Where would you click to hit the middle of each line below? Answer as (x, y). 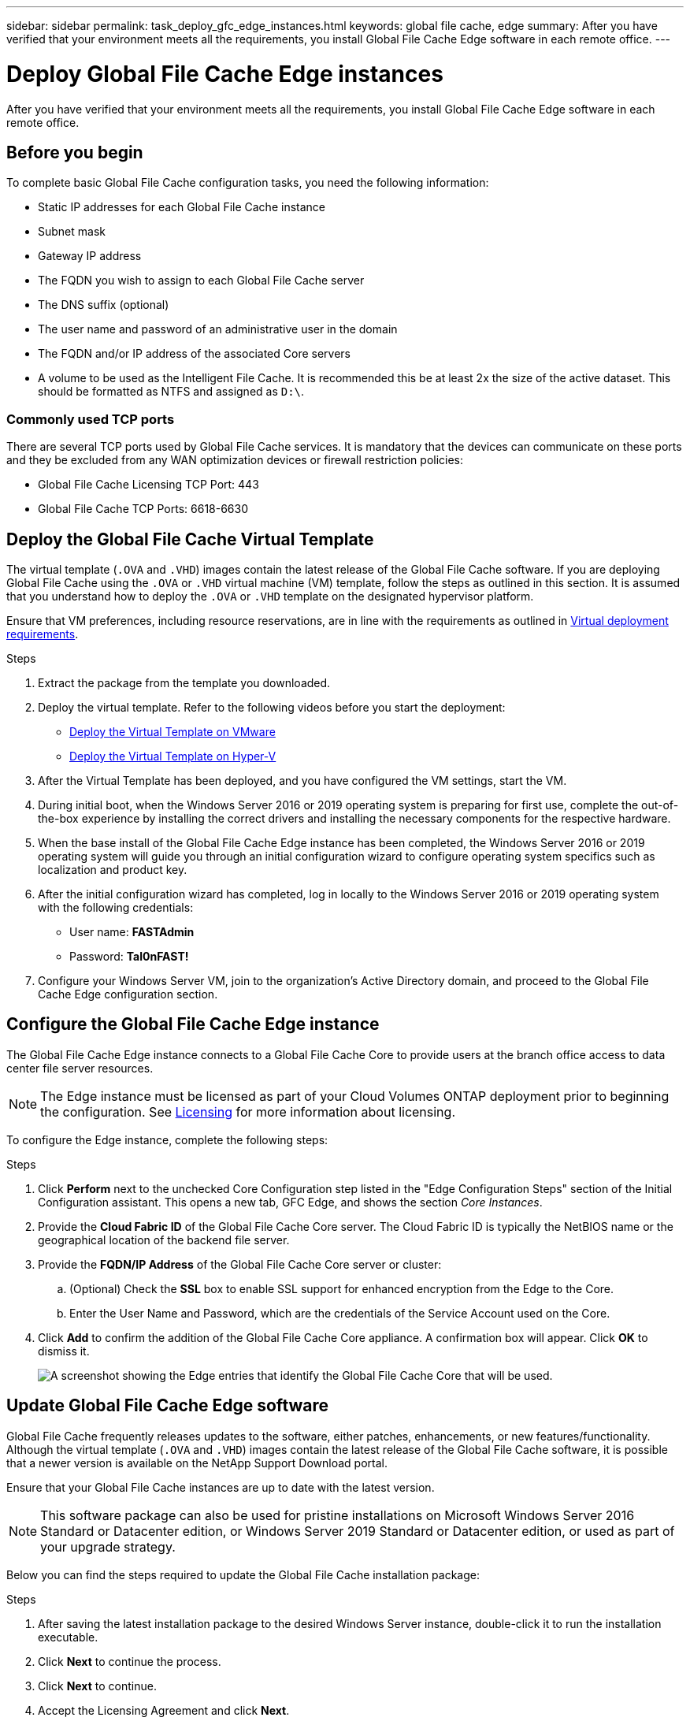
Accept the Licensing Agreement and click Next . (164, 1710)
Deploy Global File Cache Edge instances (225, 74)
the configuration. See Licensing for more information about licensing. (248, 1111)
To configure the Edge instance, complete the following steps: (167, 1139)
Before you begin (75, 152)
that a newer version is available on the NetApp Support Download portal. (197, 1463)
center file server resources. (80, 1068)
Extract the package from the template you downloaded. (184, 682)
